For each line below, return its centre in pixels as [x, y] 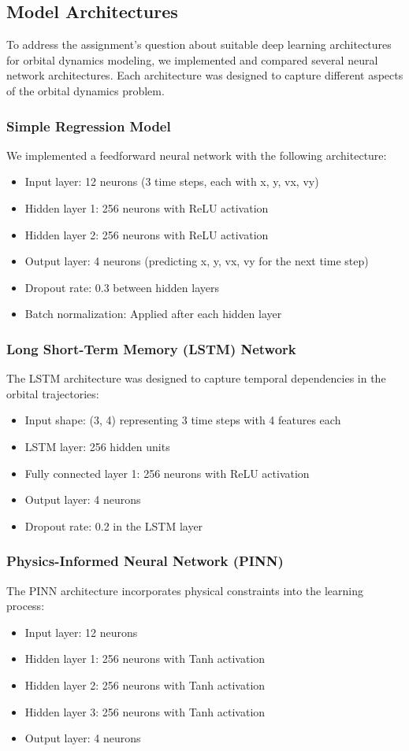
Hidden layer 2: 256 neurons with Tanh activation [145, 684]
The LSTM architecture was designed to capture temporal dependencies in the [196, 378]
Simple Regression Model [89, 126]
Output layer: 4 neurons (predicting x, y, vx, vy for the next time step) [197, 261]
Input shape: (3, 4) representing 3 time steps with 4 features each [183, 420]
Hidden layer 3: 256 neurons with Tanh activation [145, 711]
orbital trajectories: [53, 393]
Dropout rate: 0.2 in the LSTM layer [114, 525]
